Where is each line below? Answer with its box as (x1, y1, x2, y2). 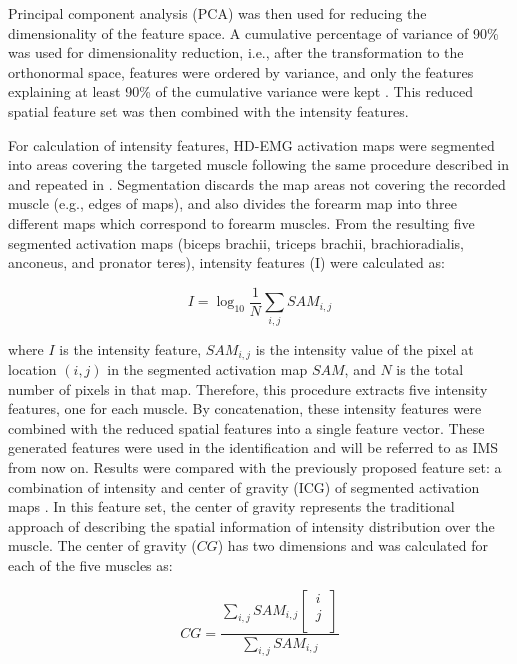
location (8, 358, 57, 379)
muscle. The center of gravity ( (8, 535, 197, 556)
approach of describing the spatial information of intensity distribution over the (8, 515, 495, 536)
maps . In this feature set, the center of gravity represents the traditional (8, 496, 455, 517)
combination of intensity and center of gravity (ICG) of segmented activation (8, 476, 480, 497)
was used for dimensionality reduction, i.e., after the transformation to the (8, 42, 464, 63)
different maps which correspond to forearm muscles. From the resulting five (8, 212, 475, 233)
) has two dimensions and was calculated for (217, 535, 488, 556)
